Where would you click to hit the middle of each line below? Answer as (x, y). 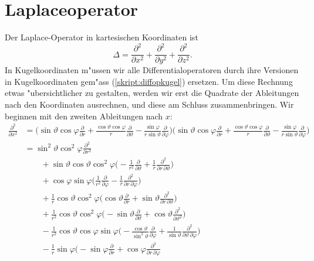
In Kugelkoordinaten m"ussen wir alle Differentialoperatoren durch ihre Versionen (152, 70)
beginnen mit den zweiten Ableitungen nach (84, 116)
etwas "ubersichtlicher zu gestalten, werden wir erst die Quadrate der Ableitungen (152, 93)
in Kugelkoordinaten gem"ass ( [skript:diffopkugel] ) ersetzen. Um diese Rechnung (149, 81)
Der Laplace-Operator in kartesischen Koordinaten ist (102, 37)
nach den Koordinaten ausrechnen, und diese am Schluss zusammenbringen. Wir (149, 104)
